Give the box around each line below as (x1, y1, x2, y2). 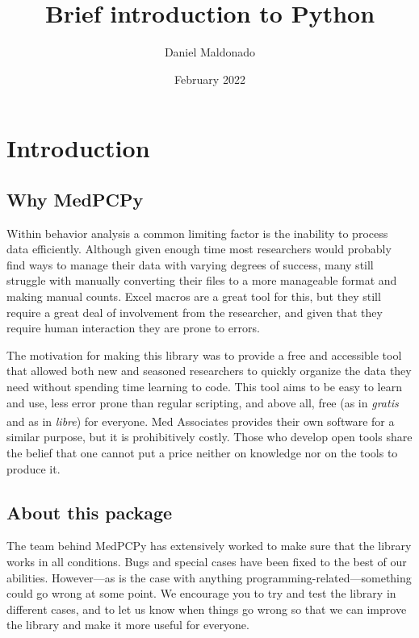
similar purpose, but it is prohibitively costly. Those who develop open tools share (6, 428, 413, 445)
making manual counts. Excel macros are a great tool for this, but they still (6, 288, 381, 305)
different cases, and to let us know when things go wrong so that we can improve (6, 600, 407, 617)
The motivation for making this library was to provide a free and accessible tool (6, 346, 402, 363)
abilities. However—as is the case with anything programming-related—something (6, 569, 412, 586)
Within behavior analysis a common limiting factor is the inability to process (6, 224, 388, 241)
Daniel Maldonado (164, 44, 256, 60)
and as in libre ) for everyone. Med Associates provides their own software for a (6, 412, 395, 429)
